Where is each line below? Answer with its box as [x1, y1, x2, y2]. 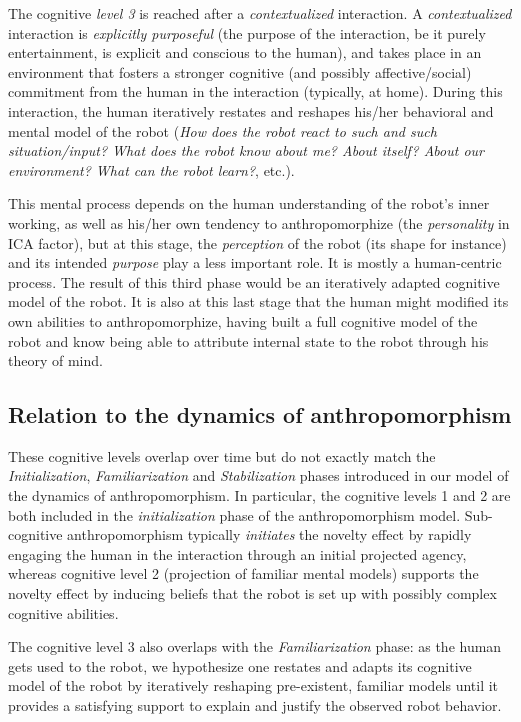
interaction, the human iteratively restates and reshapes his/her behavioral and [8, 100, 494, 121]
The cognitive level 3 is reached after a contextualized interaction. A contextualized [8, 3, 512, 23]
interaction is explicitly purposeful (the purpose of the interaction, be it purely [8, 22, 486, 43]
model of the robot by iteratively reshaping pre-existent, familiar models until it [8, 675, 499, 696]
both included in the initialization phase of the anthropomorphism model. [8, 504, 461, 525]
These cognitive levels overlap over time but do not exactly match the [8, 445, 436, 466]
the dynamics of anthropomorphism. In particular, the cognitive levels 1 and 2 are [8, 485, 511, 506]
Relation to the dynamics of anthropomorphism [8, 399, 512, 430]
